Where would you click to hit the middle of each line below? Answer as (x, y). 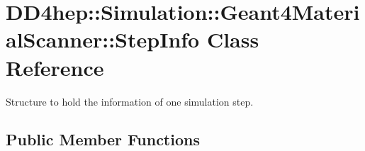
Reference (55, 67)
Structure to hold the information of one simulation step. (130, 101)
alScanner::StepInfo (103, 39)
